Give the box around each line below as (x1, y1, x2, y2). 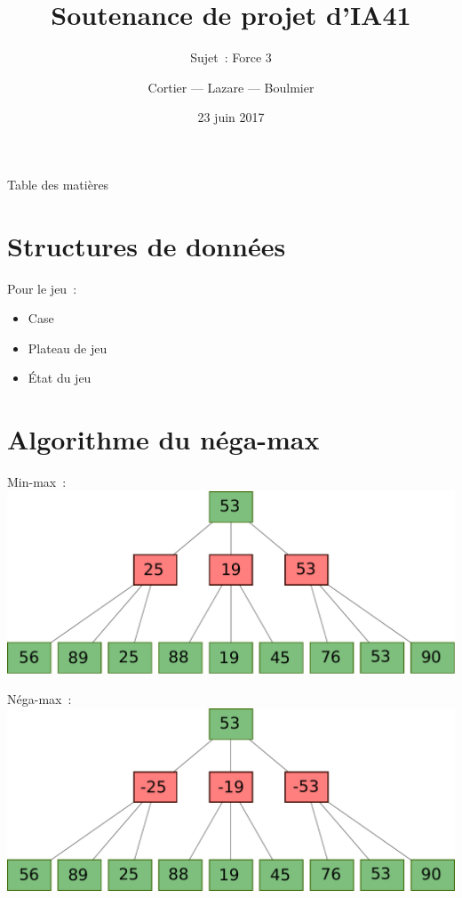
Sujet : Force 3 (190, 48, 272, 67)
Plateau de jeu (28, 338, 108, 357)
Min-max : (7, 473, 67, 491)
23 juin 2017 (197, 108, 265, 126)
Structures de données (7, 227, 286, 263)
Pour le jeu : (7, 279, 77, 297)
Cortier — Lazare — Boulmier (147, 77, 315, 96)
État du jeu (28, 368, 92, 387)
